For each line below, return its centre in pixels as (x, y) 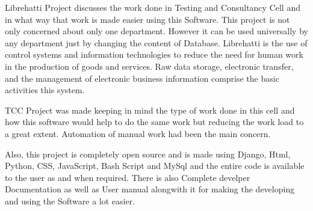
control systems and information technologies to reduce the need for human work (154, 54)
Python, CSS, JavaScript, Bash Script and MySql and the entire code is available (155, 166)
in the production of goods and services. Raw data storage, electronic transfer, (149, 66)
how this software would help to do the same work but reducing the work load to (154, 122)
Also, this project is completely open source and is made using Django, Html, (148, 154)
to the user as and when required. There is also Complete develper (128, 177)
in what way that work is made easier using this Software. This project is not (147, 19)
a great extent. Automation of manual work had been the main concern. (138, 133)
